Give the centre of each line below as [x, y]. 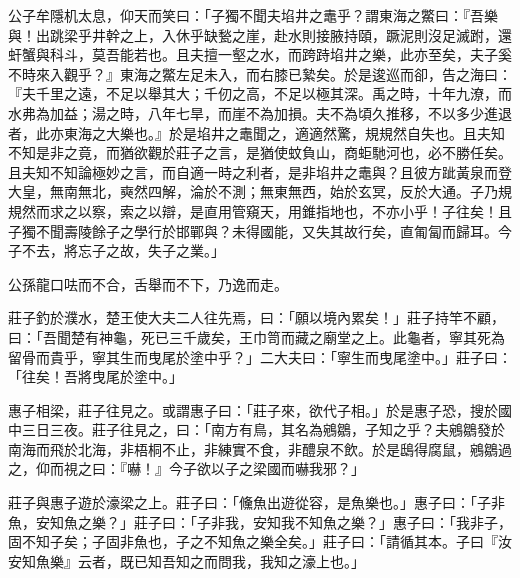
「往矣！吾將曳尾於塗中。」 [95, 376]
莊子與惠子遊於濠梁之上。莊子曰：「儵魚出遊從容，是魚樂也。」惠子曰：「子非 [256, 502]
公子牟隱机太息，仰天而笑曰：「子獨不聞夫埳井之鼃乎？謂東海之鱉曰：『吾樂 [253, 15]
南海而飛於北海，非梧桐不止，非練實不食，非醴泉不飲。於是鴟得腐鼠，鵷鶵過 [260, 448]
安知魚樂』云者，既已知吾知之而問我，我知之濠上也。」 [186, 560]
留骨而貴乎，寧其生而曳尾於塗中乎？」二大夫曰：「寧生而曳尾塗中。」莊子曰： [260, 356]
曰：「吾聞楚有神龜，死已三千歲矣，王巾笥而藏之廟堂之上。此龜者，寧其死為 [256, 336]
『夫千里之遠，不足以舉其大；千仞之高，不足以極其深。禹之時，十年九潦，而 [260, 93]
